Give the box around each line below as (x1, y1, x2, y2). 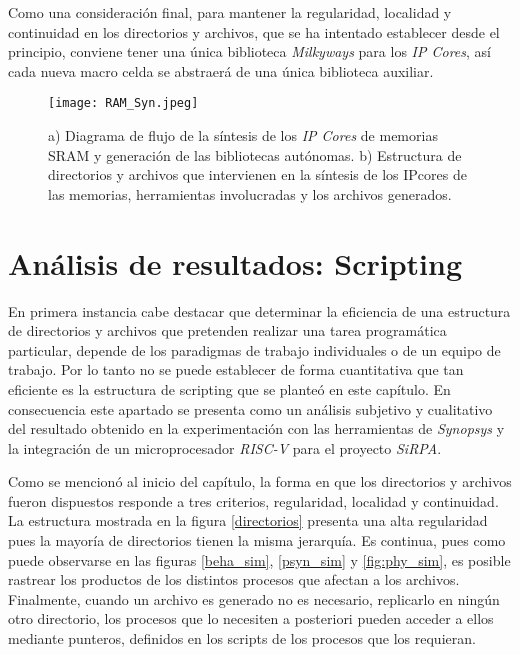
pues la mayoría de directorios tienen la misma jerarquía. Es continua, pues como (8, 530, 506, 551)
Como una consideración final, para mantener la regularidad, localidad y (8, 2, 452, 22)
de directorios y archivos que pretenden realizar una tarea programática (8, 320, 447, 341)
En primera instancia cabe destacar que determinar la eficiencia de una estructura (8, 300, 511, 321)
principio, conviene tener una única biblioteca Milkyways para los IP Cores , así (8, 41, 491, 62)
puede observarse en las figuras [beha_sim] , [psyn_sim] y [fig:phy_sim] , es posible (8, 549, 511, 570)
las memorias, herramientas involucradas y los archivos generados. (48, 183, 452, 204)
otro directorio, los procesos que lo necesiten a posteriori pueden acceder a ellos (8, 608, 494, 629)
